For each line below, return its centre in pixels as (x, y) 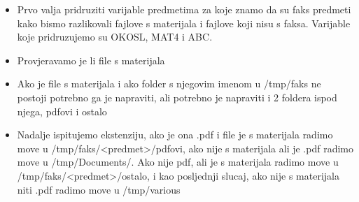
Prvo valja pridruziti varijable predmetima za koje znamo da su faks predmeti (184, 9)
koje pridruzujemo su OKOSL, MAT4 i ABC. (115, 37)
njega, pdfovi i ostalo (62, 111)
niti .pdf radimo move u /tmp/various (99, 189)
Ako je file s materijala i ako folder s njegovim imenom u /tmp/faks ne (169, 84)
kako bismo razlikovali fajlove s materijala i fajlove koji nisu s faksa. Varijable (184, 23)
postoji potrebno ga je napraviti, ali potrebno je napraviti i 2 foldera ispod (177, 97)
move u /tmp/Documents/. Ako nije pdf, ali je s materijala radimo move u (178, 162)
